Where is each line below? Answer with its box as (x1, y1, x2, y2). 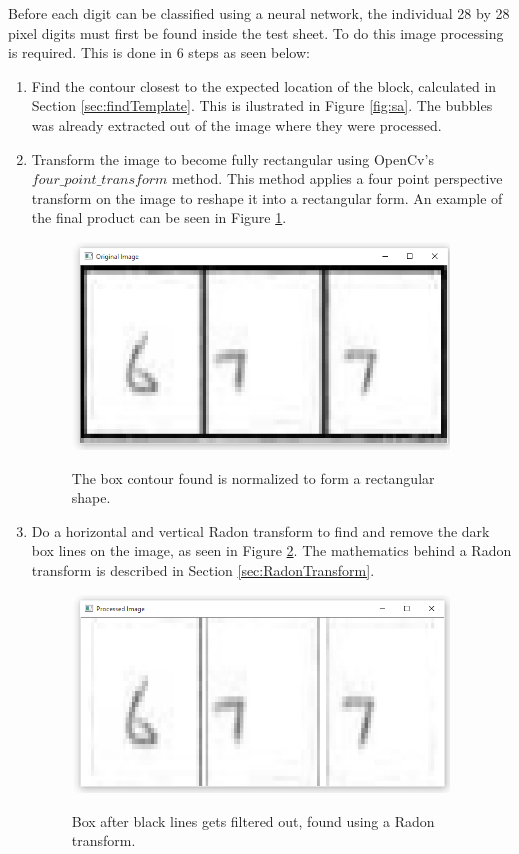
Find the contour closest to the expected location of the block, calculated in (31, 75, 497, 96)
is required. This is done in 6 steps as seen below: (8, 42, 310, 63)
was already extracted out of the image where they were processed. (31, 114, 442, 135)
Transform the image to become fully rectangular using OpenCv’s (31, 148, 434, 169)
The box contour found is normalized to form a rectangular (71, 467, 435, 488)
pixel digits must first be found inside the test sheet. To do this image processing (8, 22, 504, 43)
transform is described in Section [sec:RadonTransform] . (31, 559, 375, 580)
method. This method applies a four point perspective (172, 168, 503, 189)
